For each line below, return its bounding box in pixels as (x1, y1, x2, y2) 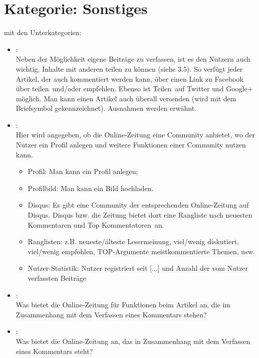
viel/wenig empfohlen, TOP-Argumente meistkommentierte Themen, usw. (28, 246, 255, 256)
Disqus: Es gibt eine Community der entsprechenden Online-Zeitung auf (28, 200, 249, 210)
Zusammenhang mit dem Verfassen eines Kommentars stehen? (16, 309, 207, 319)
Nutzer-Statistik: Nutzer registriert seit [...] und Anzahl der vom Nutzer (28, 263, 248, 273)
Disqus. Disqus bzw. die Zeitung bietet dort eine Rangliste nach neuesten (28, 210, 252, 220)
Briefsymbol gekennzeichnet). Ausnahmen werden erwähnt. (16, 103, 196, 113)
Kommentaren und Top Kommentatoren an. (28, 219, 164, 230)
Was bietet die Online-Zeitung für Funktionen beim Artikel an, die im (16, 299, 230, 310)
